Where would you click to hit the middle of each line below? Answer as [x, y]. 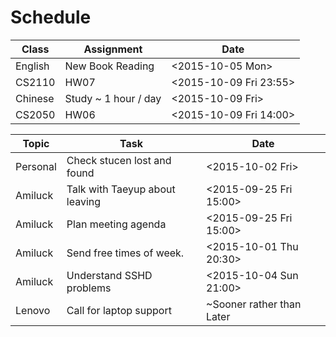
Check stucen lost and [119, 160]
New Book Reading [109, 66]
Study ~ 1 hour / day [113, 98]
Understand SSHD [109, 275]
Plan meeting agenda [116, 224]
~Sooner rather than [254, 304]
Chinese [35, 98]
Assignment [113, 49]
